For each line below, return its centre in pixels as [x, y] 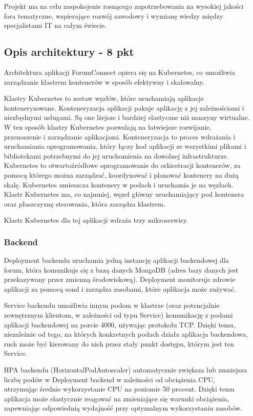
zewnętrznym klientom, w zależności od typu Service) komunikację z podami [118, 315]
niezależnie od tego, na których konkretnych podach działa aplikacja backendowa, [126, 334]
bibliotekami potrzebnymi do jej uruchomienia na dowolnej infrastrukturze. [116, 155]
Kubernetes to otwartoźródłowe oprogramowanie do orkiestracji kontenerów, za [122, 165]
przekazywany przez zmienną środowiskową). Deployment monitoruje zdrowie [120, 279]
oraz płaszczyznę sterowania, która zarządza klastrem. [85, 203]
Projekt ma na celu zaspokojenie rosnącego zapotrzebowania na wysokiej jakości [124, 6]
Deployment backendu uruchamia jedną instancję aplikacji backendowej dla [116, 260]
